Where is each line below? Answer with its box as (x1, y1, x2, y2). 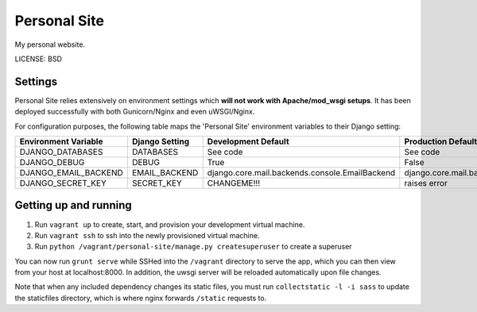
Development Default (207, 136, 289, 147)
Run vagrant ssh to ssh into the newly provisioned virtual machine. (34, 230, 260, 240)
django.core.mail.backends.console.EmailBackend (207, 168, 396, 179)
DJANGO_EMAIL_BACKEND (19, 168, 123, 179)
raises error (404, 178, 448, 189)
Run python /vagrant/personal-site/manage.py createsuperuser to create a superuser (34, 242, 353, 252)
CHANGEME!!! (207, 178, 261, 189)
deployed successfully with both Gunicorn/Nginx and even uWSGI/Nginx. (14, 107, 255, 117)
